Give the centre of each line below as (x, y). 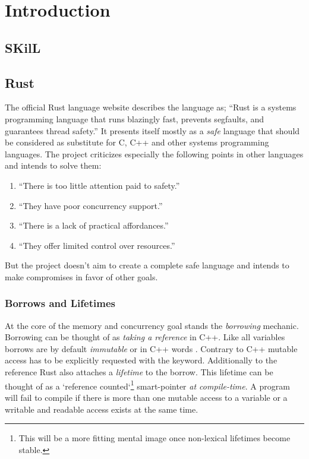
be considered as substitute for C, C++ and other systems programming (137, 142)
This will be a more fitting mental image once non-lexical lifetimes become (154, 438)
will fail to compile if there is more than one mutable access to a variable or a (146, 397)
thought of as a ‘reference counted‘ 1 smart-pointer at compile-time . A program (147, 385)
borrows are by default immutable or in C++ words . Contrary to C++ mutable (151, 348)
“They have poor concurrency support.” (91, 205)
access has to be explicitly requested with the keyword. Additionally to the (141, 360)
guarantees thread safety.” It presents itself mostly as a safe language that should (152, 130)
